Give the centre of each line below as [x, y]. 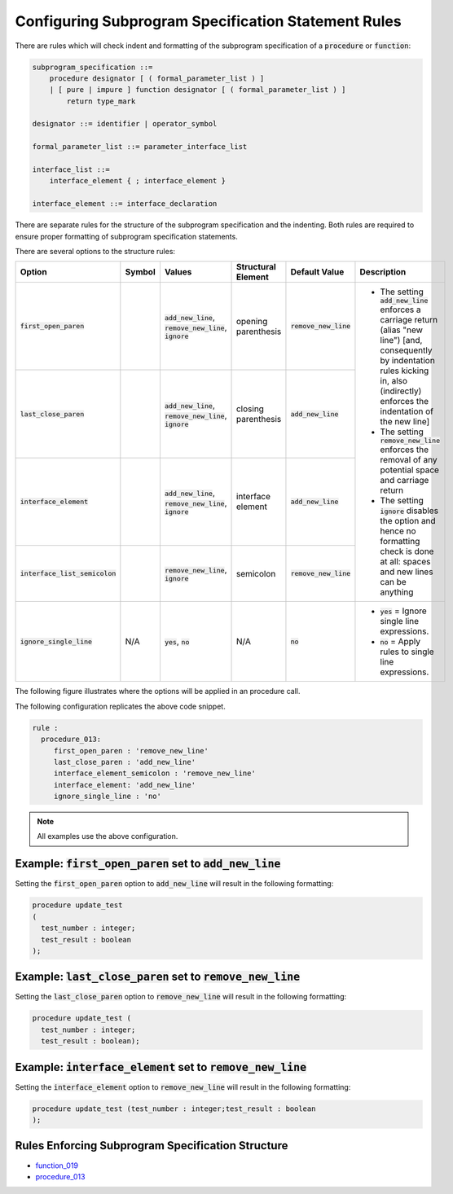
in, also [394, 381]
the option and [408, 521]
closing [250, 409]
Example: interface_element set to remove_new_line [161, 1067]
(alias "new [402, 330]
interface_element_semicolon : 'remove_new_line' [154, 773]
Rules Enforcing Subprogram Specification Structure [152, 1146]
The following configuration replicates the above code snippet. [120, 706]
